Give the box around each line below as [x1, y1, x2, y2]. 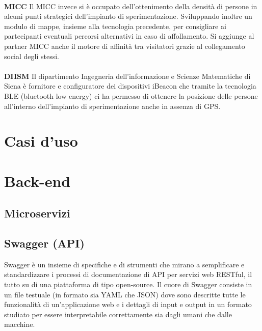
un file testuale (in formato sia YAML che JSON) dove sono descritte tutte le [4, 289, 246, 299]
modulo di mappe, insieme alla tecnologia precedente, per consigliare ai [4, 20, 226, 31]
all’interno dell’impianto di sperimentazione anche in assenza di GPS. [4, 100, 221, 111]
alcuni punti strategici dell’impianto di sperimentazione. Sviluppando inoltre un [4, 11, 252, 21]
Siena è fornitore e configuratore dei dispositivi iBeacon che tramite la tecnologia [4, 80, 256, 91]
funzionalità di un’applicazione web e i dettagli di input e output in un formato [4, 299, 252, 310]
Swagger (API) [4, 235, 85, 251]
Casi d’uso [4, 130, 78, 151]
